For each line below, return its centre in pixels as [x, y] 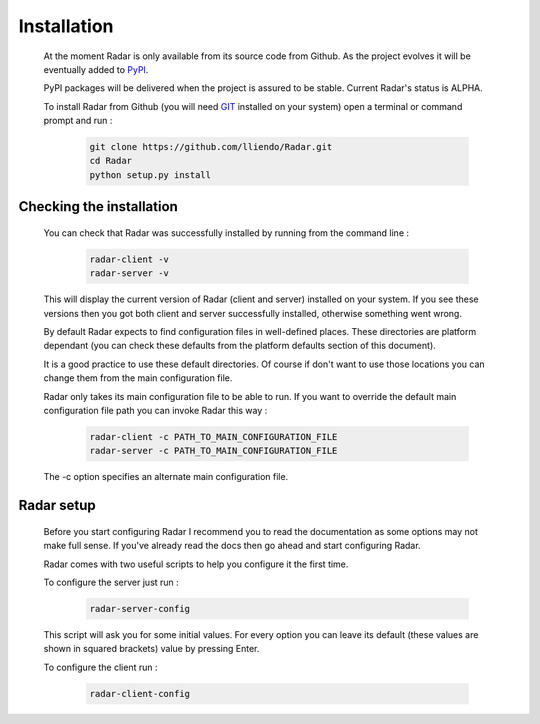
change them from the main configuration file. [138, 378]
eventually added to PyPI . [96, 69]
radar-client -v [129, 259]
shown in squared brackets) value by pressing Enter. [151, 649]
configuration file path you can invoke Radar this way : [155, 410]
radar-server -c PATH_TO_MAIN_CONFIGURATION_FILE [213, 451]
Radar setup [57, 505]
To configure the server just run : [111, 582]
